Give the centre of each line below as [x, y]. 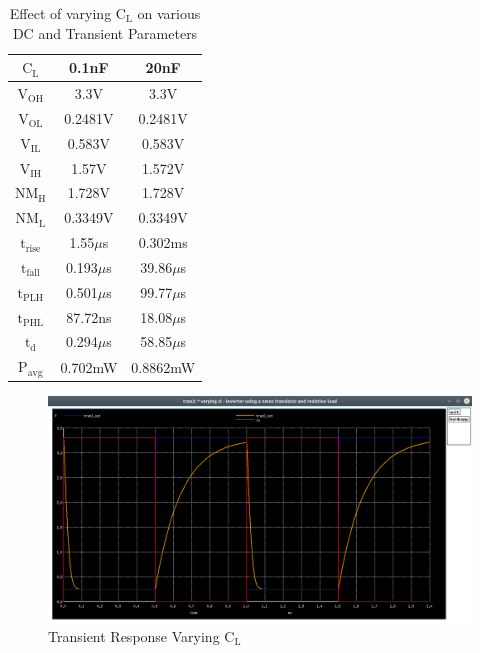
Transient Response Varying [134, 635]
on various [169, 13]
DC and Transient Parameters [105, 32]
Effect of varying [60, 13]
